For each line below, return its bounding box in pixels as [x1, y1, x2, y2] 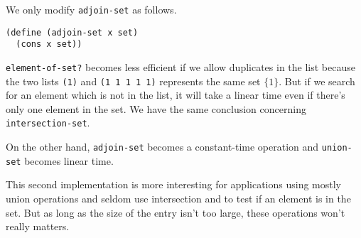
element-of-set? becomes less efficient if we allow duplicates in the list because [6, 59, 355, 74]
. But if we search [279, 73, 355, 88]
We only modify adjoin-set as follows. [6, 2, 177, 16]
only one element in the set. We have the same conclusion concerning [6, 101, 306, 116]
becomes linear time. [24, 153, 114, 168]
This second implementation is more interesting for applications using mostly [6, 177, 341, 192]
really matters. [6, 219, 70, 234]
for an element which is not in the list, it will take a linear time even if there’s [6, 87, 345, 102]
